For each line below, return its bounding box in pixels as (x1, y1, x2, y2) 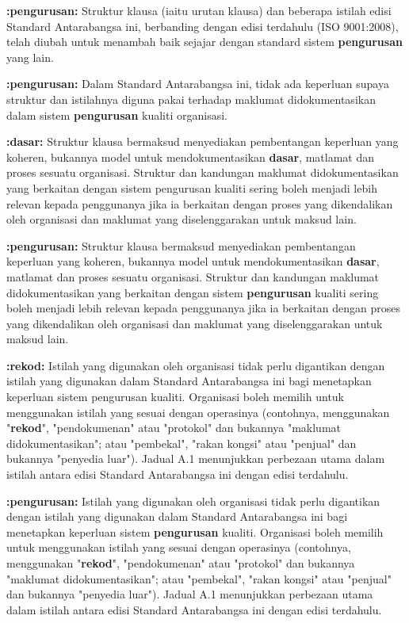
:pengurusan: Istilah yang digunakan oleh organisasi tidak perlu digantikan (6, 492, 380, 509)
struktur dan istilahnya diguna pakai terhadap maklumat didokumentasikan (6, 90, 376, 107)
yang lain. (6, 48, 54, 65)
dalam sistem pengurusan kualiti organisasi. (6, 106, 227, 123)
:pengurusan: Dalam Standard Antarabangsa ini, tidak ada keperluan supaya (6, 75, 389, 92)
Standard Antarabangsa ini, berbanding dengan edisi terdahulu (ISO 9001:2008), (6, 17, 399, 34)
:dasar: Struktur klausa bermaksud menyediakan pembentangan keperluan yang (6, 133, 399, 150)
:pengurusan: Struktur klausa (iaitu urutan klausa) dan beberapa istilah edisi (6, 2, 392, 18)
